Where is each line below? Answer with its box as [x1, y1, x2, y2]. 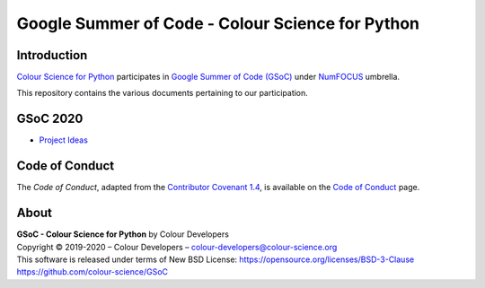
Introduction [16, 48, 88, 63]
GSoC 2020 [16, 111, 84, 127]
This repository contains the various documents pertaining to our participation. [16, 88, 309, 99]
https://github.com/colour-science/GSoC [16, 266, 169, 277]
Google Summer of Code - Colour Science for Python [16, 13, 420, 33]
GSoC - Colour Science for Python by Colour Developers [16, 229, 229, 240]
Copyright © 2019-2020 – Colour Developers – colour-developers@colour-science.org [16, 241, 338, 252]
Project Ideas [39, 135, 89, 145]
